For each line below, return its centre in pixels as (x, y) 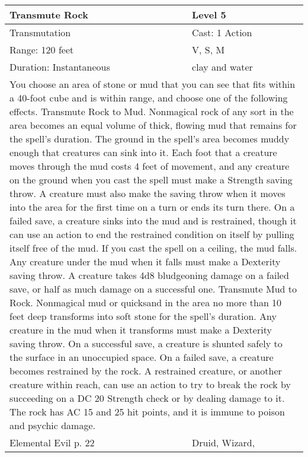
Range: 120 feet (42, 50)
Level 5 (209, 15)
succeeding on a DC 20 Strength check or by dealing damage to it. (147, 398)
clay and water (222, 67)
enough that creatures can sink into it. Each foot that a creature (143, 152)
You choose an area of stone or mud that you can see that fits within (153, 84)
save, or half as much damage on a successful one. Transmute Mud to (153, 289)
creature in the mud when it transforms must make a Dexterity (141, 330)
